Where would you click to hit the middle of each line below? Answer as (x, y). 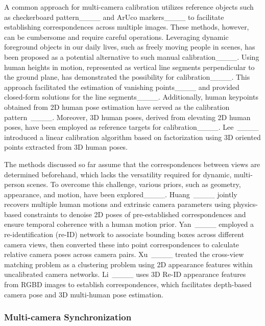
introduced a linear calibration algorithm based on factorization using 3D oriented (132, 137)
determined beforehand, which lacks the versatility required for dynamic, (118, 174)
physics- (245, 204)
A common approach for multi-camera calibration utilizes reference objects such (129, 7)
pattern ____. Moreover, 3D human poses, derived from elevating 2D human (127, 117)
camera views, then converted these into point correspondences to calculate (122, 244)
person (15, 184)
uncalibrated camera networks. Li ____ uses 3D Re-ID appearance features (125, 274)
